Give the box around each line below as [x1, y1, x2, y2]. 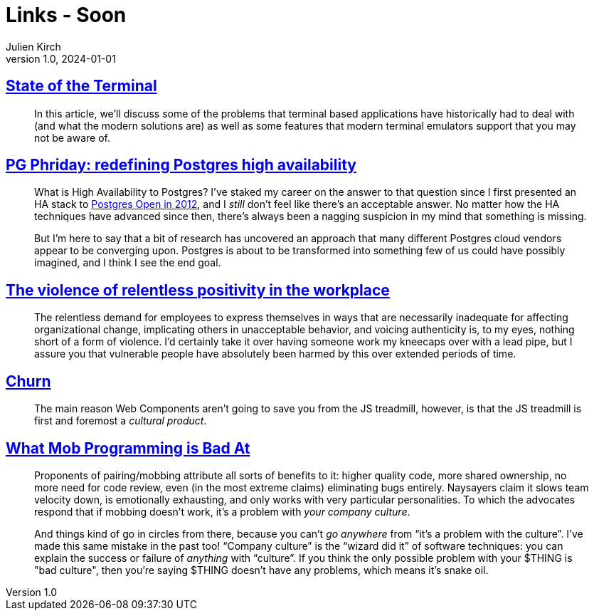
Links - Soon [6, 3, 127, 27]
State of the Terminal [6, 77, 157, 95]
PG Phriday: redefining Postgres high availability [6, 156, 356, 174]
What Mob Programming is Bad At [6, 439, 250, 457]
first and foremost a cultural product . [34, 414, 207, 427]
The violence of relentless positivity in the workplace [6, 281, 390, 299]
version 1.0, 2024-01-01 [6, 52, 116, 65]
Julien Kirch [6, 40, 61, 53]
